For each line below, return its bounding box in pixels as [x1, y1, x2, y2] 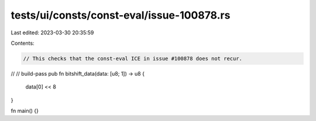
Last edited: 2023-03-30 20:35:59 [11, 29, 94, 36]
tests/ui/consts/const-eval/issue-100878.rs [11, 9, 231, 22]
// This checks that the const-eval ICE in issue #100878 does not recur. [23, 55, 243, 62]
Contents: [11, 40, 35, 47]
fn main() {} [11, 108, 39, 115]
